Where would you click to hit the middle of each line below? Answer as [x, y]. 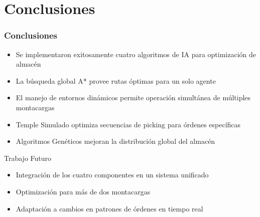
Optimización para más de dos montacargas [83, 191]
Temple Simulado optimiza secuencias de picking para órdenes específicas [128, 124]
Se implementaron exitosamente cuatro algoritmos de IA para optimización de [136, 54]
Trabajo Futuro [28, 158]
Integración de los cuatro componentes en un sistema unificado [112, 175]
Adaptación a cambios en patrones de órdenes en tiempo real [109, 208]
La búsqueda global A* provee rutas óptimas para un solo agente [116, 80]
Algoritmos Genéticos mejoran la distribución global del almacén [115, 141]
